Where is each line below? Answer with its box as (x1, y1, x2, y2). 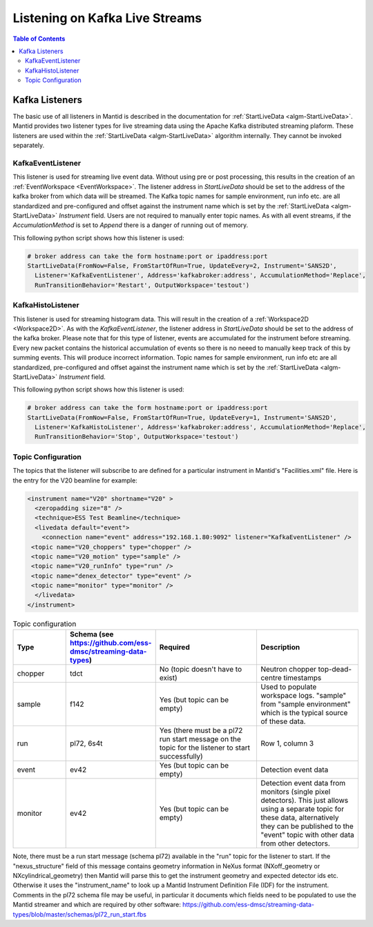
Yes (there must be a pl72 (159, 725, 243, 735)
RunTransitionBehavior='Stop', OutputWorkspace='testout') (35, 433, 239, 441)
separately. (12, 142, 45, 150)
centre (260, 673, 283, 683)
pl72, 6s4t (70, 739, 103, 748)
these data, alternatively (260, 813, 339, 823)
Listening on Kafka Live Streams (12, 10, 202, 26)
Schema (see (70, 630, 114, 639)
